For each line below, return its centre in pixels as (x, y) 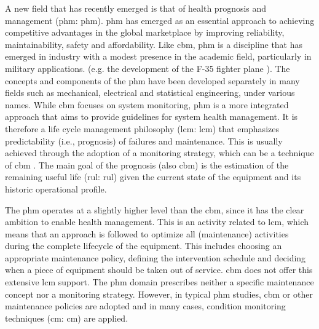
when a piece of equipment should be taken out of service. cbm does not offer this (159, 270)
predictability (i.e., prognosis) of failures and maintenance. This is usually (144, 141)
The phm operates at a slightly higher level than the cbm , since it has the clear (155, 209)
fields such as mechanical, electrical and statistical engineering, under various (150, 93)
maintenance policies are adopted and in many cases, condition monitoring (145, 306)
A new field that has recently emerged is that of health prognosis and (136, 8)
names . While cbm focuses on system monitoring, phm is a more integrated (147, 104)
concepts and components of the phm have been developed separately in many (152, 80)
